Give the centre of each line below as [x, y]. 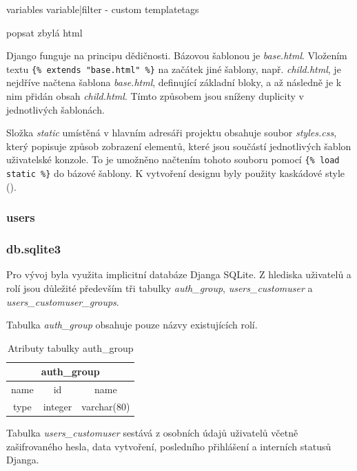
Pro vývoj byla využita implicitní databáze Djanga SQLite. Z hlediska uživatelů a [179, 274]
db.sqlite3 [34, 249]
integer [58, 407]
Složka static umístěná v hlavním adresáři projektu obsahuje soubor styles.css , [172, 133]
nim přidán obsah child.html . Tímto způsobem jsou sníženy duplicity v [155, 96]
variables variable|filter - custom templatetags [103, 9]
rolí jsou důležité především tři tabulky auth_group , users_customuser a [160, 287]
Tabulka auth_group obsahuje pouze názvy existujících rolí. [132, 325]
